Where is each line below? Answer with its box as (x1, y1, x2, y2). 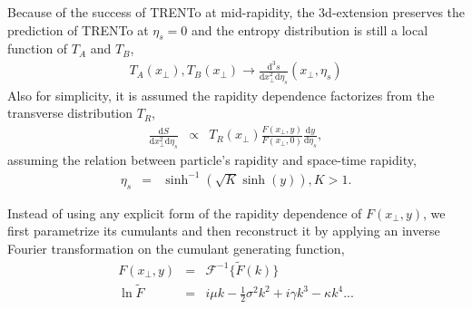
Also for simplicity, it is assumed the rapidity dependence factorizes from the (7, 85, 435, 104)
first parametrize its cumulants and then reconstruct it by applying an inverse (7, 221, 440, 240)
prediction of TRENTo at (7, 20, 149, 39)
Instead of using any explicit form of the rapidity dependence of (7, 203, 362, 222)
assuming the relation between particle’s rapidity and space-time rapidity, (7, 150, 417, 169)
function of (7, 39, 68, 58)
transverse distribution (7, 103, 133, 122)
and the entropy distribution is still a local (191, 20, 428, 39)
